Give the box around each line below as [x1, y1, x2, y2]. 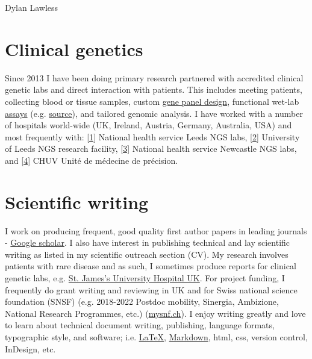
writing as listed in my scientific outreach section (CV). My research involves [5, 248, 289, 260]
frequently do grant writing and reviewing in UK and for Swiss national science [5, 283, 298, 296]
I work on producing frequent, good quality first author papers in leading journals [5, 224, 307, 237]
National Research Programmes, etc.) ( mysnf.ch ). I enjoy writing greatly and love [5, 307, 306, 319]
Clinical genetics [5, 36, 143, 61]
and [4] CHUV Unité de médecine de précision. [5, 154, 178, 166]
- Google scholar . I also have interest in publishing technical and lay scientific [5, 236, 290, 249]
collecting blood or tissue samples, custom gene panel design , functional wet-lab [5, 95, 299, 107]
